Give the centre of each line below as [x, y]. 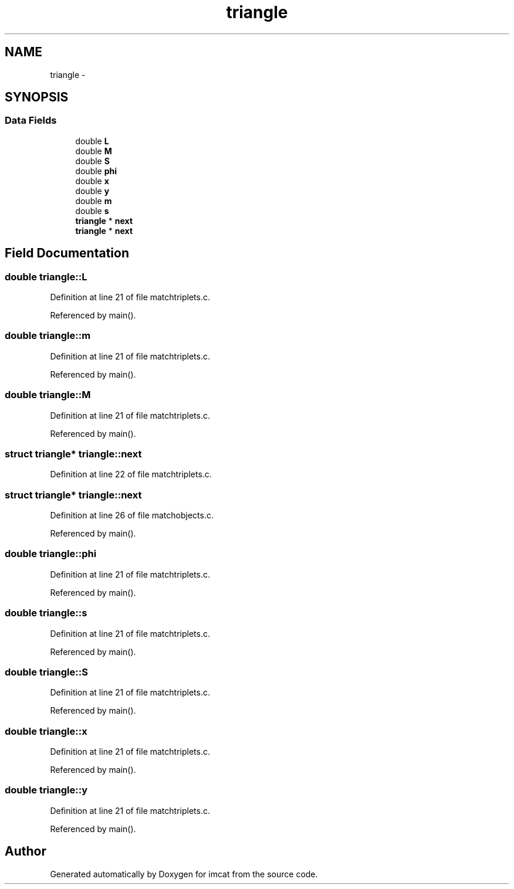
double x [92, 181]
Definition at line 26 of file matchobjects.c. [132, 515]
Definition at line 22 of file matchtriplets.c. [131, 474]
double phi [96, 171]
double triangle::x [46, 731]
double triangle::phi [51, 554]
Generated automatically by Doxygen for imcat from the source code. [184, 874]
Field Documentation [67, 253]
